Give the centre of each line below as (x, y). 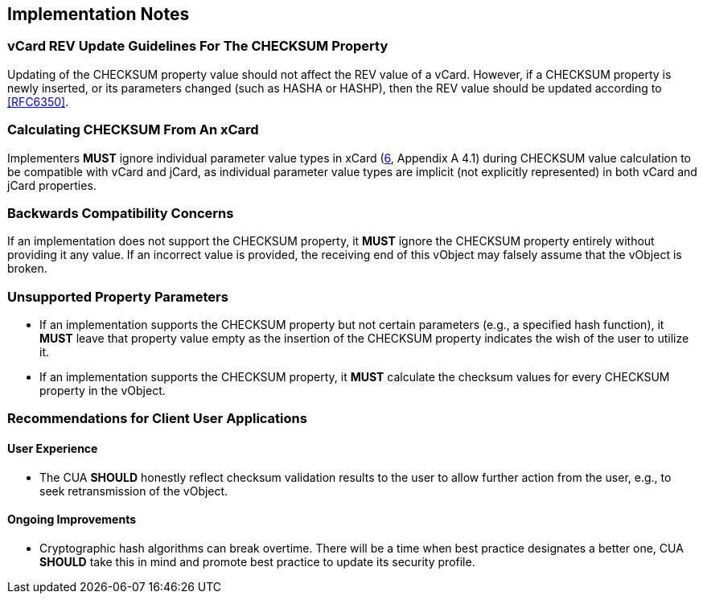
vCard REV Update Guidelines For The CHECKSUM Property (198, 46)
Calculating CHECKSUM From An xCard (133, 130)
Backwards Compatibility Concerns (121, 213)
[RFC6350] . (38, 101)
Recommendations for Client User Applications (157, 419)
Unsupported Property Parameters (118, 296)
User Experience (53, 449)
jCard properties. (52, 185)
